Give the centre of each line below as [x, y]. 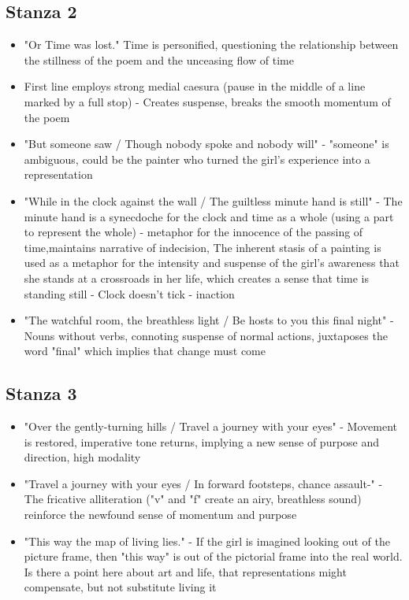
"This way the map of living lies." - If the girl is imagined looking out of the [207, 541]
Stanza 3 [41, 393]
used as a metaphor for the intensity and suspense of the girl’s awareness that [212, 263]
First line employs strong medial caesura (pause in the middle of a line [195, 86]
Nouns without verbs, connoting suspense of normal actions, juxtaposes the [206, 335]
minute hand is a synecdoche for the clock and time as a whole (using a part [209, 216]
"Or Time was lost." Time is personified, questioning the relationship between [211, 44]
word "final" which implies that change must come [145, 351]
